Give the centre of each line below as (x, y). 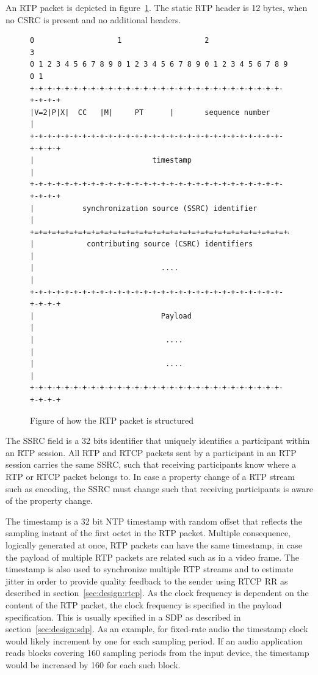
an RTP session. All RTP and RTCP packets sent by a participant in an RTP (151, 452)
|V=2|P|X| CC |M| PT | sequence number (150, 112)
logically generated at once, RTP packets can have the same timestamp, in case (154, 544)
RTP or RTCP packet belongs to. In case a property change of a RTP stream (150, 476)
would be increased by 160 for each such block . (93, 664)
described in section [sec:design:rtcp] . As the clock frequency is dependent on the (157, 593)
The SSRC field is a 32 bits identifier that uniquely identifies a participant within (158, 441)
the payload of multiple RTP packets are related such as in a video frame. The (152, 557)
